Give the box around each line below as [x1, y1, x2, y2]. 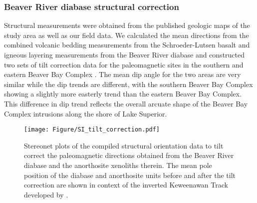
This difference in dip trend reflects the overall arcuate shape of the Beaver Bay [4, 98, 248, 108]
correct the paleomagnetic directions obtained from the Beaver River [24, 150, 234, 160]
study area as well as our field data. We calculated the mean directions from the [4, 29, 249, 40]
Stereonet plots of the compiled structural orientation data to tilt [24, 140, 224, 150]
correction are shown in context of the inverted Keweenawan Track [24, 179, 228, 190]
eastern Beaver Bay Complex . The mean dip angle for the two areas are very [4, 69, 241, 79]
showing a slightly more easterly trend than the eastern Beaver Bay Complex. [4, 88, 242, 99]
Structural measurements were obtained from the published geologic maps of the [4, 20, 250, 30]
